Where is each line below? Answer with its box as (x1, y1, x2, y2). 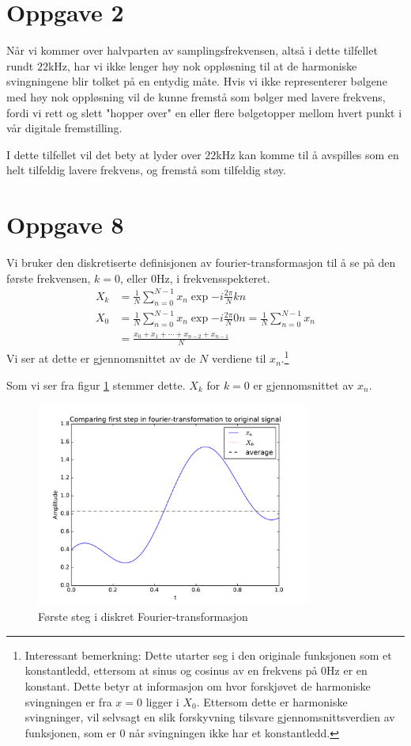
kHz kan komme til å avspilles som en (216, 146, 399, 162)
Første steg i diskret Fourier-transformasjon (38, 608, 248, 625)
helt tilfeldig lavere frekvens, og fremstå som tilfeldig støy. (6, 162, 286, 178)
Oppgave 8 (6, 208, 124, 241)
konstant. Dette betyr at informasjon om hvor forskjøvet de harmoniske (25, 678, 371, 695)
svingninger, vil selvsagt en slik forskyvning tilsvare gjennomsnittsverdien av (25, 709, 395, 725)
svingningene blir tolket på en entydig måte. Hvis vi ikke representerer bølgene (6, 73, 387, 89)
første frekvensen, (6, 269, 91, 286)
